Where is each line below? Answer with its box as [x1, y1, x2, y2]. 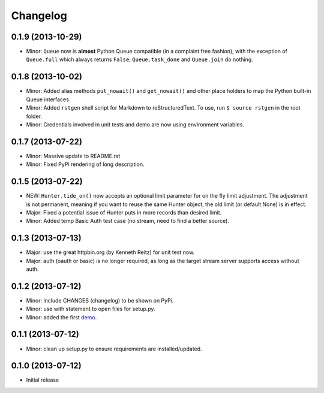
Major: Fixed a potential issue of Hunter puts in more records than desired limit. [26, 208, 222, 216]
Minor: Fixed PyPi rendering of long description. [26, 161, 145, 168]
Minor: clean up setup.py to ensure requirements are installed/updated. [26, 345, 202, 352]
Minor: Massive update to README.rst [26, 152, 121, 159]
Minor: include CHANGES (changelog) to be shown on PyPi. [26, 297, 174, 304]
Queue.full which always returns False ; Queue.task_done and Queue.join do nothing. [26, 56, 253, 63]
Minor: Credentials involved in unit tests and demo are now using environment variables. [26, 120, 244, 128]
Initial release [26, 376, 59, 383]
